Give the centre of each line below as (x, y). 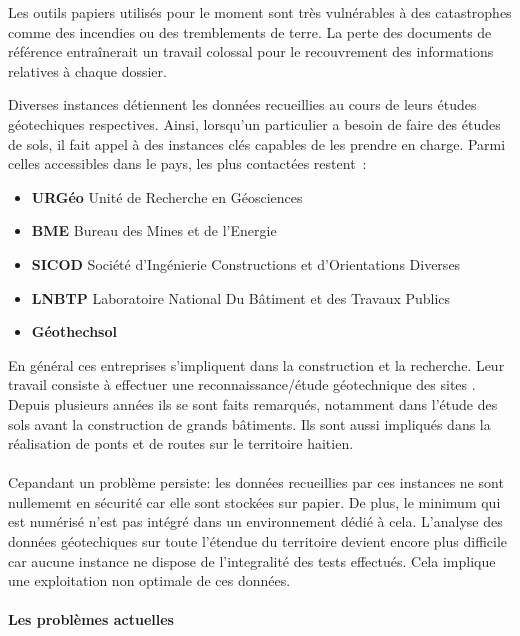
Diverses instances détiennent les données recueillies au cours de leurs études (242, 104)
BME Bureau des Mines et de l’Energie (154, 230)
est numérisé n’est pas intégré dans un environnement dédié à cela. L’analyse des (255, 521)
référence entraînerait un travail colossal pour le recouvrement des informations (251, 51)
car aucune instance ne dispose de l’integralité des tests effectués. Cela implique (252, 560)
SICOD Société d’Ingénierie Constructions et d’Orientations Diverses (246, 263)
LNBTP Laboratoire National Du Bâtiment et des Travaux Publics (241, 297)
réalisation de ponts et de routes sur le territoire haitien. (181, 443)
